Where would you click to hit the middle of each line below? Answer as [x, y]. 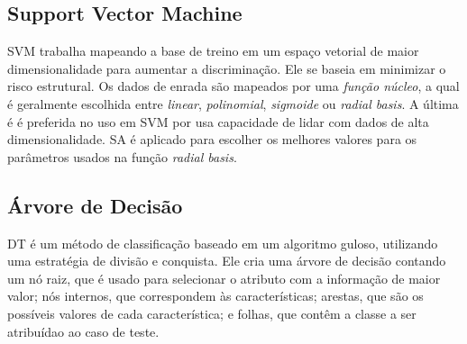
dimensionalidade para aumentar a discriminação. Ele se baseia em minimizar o [227, 68]
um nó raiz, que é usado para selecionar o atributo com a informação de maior [224, 278]
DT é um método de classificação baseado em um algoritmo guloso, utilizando [223, 243]
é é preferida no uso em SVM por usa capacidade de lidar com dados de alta [218, 121]
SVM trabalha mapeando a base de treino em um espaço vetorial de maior [213, 51]
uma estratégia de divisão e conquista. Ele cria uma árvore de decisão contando [227, 261]
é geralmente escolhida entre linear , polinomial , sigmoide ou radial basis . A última [233, 103]
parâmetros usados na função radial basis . [122, 156]
